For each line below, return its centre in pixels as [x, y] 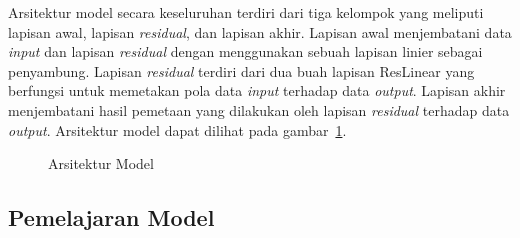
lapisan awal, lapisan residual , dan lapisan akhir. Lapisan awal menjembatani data [260, 31]
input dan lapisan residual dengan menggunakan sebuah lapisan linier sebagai [245, 51]
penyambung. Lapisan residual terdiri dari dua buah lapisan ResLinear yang [241, 70]
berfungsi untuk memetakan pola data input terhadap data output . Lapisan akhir [257, 90]
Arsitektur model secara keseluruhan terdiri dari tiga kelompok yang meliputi [246, 12]
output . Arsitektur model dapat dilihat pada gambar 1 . [177, 129]
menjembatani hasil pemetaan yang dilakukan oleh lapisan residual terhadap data [259, 109]
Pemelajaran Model [111, 217]
